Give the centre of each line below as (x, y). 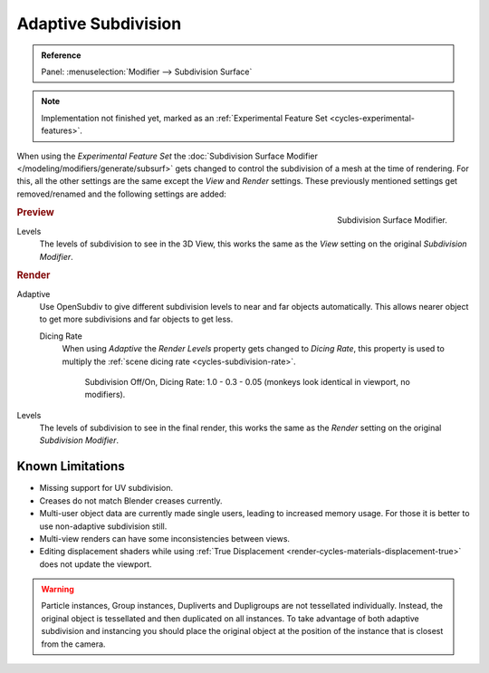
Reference (61, 55)
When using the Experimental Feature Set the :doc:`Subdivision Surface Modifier (168, 156)
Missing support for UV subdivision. (106, 488)
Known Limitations (71, 466)
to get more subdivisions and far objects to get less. (136, 319)
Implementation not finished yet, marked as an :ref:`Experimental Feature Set (184, 118)
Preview (35, 213)
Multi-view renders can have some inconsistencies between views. (164, 538)
